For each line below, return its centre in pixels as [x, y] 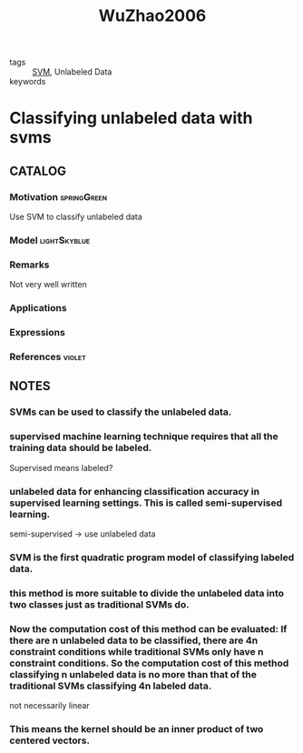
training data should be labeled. [81, 448]
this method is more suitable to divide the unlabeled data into [147, 593]
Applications [38, 308]
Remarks [29, 265]
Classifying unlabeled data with [131, 118]
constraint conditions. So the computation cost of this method [149, 663]
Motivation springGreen [58, 196]
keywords [28, 82]
